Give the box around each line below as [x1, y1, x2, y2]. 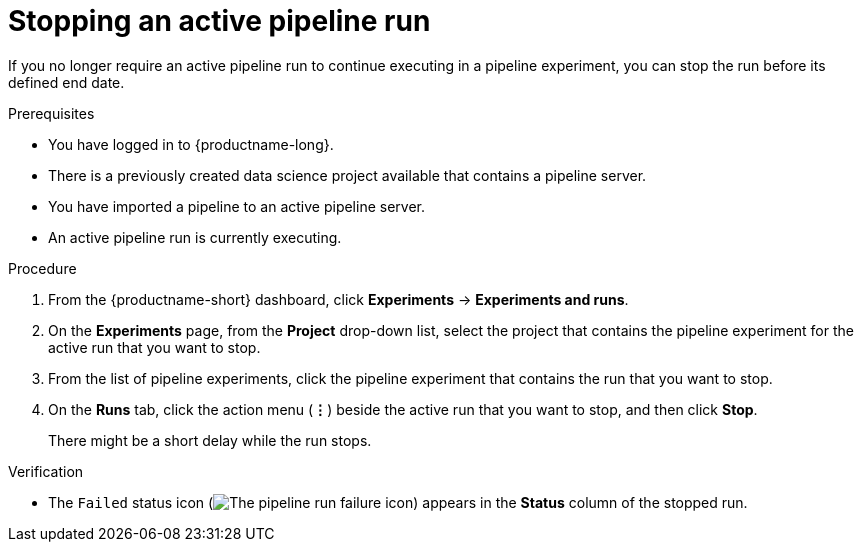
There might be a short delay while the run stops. [48, 431, 372, 449]
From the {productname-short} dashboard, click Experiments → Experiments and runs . [48, 290, 629, 308]
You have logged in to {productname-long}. [48, 135, 334, 153]
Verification [8, 462, 84, 480]
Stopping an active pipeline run [8, 4, 431, 38]
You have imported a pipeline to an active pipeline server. [48, 197, 425, 215]
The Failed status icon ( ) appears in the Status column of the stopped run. [48, 493, 748, 511]
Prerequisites [8, 104, 95, 122]
